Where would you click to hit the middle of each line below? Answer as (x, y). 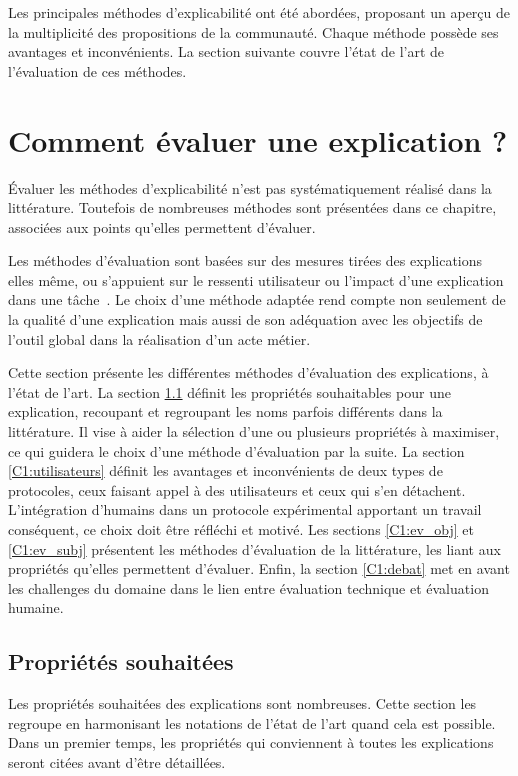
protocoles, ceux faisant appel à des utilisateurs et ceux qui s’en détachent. (237, 489)
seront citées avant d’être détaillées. (117, 761)
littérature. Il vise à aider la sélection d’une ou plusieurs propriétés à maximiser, (254, 431)
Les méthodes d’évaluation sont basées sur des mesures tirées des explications (245, 260)
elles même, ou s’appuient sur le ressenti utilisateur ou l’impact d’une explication (256, 279)
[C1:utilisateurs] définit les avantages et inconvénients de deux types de (225, 470)
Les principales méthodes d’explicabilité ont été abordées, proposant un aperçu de (259, 12)
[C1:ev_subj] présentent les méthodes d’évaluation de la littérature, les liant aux (254, 548)
